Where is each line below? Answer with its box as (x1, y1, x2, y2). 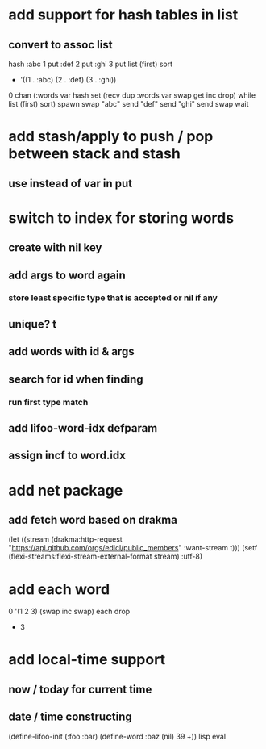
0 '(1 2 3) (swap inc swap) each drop (8, 607, 131, 617)
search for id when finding (8, 372, 143, 386)
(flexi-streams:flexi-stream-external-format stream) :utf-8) (8, 551, 203, 562)
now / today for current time (8, 682, 152, 696)
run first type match (8, 396, 89, 408)
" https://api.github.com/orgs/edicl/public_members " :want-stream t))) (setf (8, 543, 258, 553)
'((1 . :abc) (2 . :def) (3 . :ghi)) (19, 75, 117, 84)
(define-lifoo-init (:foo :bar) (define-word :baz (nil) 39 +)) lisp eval (8, 731, 227, 741)
